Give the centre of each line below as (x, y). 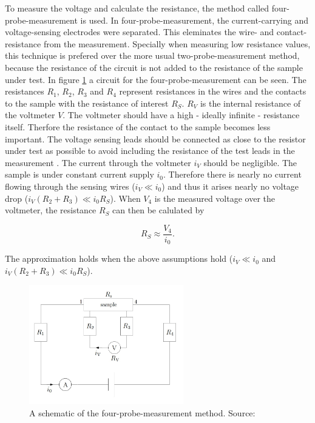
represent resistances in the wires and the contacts (213, 91)
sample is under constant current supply (80, 174)
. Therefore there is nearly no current (232, 174)
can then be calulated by (158, 210)
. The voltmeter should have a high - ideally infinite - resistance (181, 115)
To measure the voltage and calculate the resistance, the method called (137, 8)
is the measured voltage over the (215, 198)
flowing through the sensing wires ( (70, 186)
